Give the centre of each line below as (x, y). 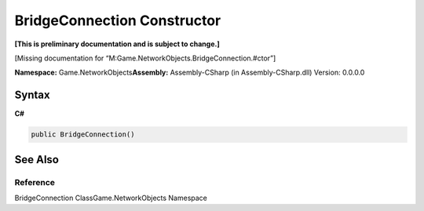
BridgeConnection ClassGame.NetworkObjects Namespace (111, 198)
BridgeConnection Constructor (118, 20)
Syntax (32, 95)
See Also (37, 160)
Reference (35, 182)
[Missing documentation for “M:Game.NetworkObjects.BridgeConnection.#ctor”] (145, 58)
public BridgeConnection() (83, 135)
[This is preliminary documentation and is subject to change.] (117, 44)
